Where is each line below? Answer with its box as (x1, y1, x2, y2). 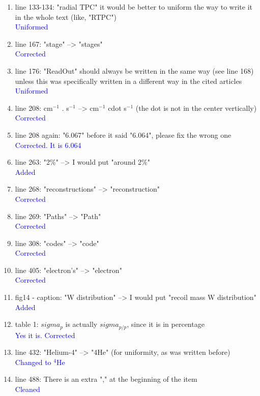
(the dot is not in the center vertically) (135, 102, 257, 113)
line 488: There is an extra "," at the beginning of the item (15, 374, 197, 384)
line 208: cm (15, 102, 53, 113)
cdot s (108, 102, 127, 113)
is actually (65, 319, 98, 329)
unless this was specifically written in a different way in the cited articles (15, 75, 242, 86)
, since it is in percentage (127, 319, 205, 329)
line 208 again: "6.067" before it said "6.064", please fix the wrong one (15, 129, 232, 140)
